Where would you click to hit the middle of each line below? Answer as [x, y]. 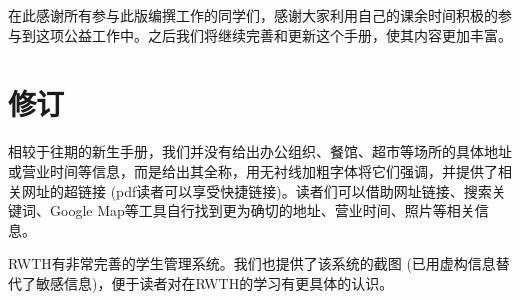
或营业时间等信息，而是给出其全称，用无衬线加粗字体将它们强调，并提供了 [253, 170]
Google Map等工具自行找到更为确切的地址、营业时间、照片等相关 [262, 210]
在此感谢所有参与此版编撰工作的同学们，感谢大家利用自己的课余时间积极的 [253, 15]
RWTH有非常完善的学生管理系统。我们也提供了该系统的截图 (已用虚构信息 [252, 263]
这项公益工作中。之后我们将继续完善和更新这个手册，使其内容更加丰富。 [273, 34]
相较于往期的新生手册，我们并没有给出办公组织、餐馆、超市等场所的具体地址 [260, 151]
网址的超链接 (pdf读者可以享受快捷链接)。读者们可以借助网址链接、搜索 [256, 190]
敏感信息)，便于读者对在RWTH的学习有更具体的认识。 [214, 282]
